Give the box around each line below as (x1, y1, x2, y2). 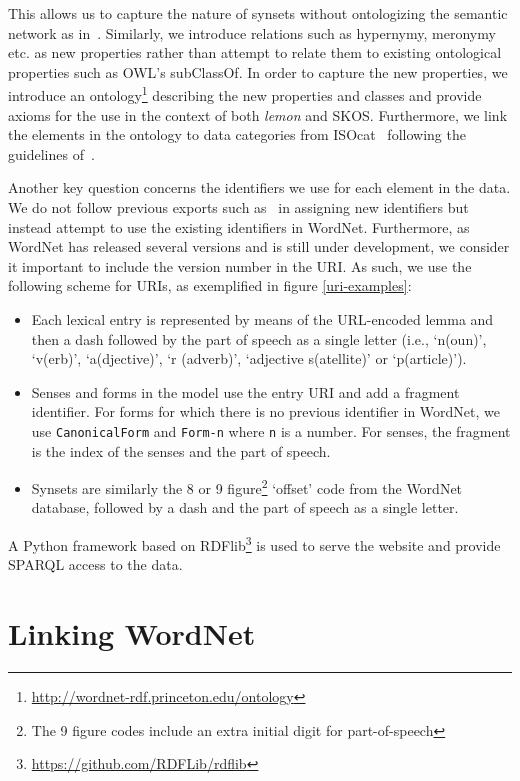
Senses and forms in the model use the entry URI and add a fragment (31, 381, 460, 402)
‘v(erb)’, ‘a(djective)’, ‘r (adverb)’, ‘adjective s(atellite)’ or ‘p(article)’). (31, 348, 467, 369)
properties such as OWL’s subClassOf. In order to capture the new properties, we (8, 61, 508, 82)
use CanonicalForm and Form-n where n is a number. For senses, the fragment (31, 420, 511, 441)
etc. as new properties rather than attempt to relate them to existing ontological (8, 42, 502, 63)
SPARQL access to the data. (8, 554, 183, 575)
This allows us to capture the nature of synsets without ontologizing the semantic (8, 3, 508, 23)
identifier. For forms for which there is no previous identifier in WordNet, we (31, 401, 501, 422)
